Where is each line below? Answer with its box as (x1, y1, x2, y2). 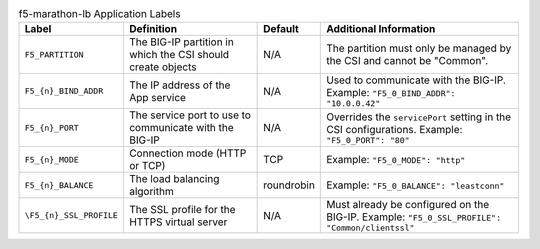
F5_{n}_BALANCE (24, 180, 94, 190)
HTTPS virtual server (128, 215, 228, 229)
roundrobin (263, 178, 315, 192)
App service (128, 90, 187, 104)
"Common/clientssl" (326, 223, 415, 234)
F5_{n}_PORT (24, 122, 79, 133)
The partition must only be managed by (326, 41, 512, 55)
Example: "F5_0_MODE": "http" (326, 153, 466, 167)
